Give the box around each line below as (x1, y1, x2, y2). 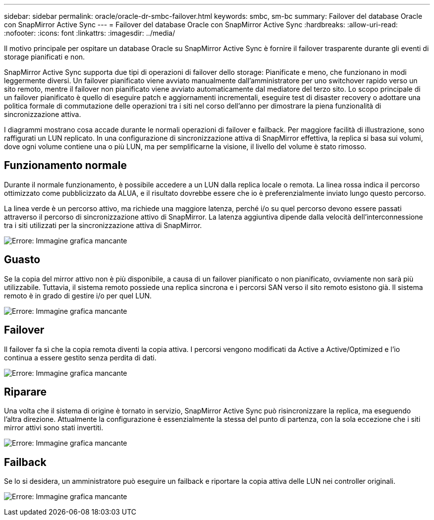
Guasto (4, 253, 41, 266)
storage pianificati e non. (4, 53, 85, 61)
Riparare (4, 385, 47, 398)
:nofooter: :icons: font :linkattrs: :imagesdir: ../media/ (4, 29, 175, 37)
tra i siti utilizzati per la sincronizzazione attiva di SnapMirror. (4, 221, 202, 230)
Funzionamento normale (4, 159, 127, 172)
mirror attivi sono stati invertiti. (4, 423, 104, 432)
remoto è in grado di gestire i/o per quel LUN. (4, 291, 152, 300)
